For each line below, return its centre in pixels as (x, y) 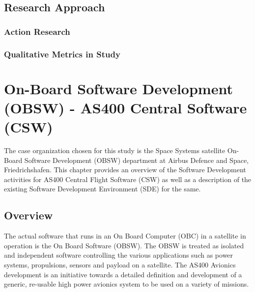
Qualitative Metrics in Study (62, 54)
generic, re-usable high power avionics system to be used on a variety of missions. (127, 284)
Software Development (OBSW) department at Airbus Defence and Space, (137, 160)
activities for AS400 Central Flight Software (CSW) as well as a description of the (128, 179)
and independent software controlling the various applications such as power (119, 255)
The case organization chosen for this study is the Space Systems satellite (115, 150)
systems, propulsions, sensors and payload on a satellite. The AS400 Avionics (120, 264)
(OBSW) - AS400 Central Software (126, 107)
